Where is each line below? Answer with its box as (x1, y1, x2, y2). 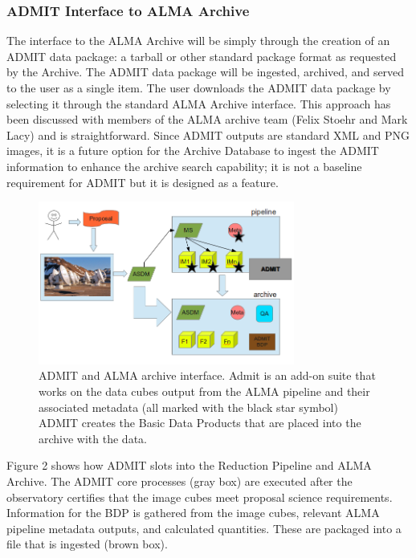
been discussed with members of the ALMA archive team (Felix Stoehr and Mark (6, 111, 408, 128)
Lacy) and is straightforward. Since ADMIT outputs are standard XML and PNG (6, 126, 410, 143)
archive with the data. (39, 430, 147, 446)
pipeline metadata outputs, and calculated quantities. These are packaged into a (6, 519, 402, 536)
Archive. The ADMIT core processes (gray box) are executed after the (6, 472, 353, 489)
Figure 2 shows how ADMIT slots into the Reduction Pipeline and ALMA (6, 457, 372, 474)
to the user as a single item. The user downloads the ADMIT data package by (6, 79, 391, 96)
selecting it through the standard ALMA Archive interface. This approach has (6, 95, 391, 112)
